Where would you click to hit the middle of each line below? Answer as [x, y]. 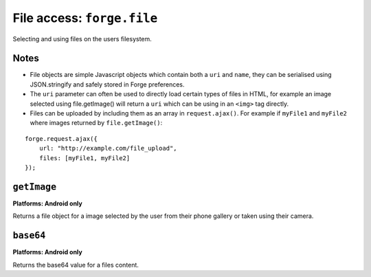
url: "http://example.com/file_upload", [108, 148]
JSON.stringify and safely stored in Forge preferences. [107, 84]
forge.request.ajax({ [61, 138]
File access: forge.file [85, 18]
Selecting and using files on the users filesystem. [82, 38]
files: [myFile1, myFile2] [85, 158]
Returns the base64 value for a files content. [76, 265]
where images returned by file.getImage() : [96, 123]
